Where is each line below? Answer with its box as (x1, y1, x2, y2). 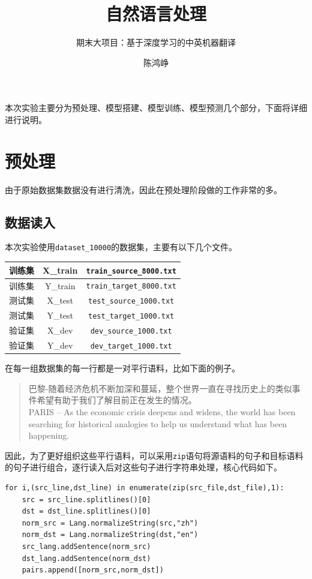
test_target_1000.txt (88, 312, 175, 321)
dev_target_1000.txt (90, 342, 172, 351)
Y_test (47, 309, 74, 322)
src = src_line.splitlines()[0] (22, 495, 151, 504)
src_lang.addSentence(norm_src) (22, 542, 151, 551)
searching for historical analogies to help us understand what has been (28, 417, 287, 430)
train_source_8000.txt (86, 266, 176, 275)
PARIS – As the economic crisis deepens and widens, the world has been (28, 406, 296, 418)
